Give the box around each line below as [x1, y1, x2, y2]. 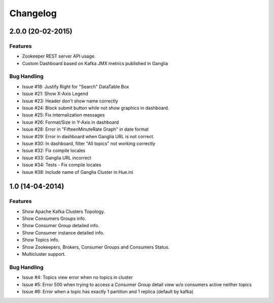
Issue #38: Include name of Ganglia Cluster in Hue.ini [22, 169, 133, 175]
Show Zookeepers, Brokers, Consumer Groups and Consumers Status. [22, 244, 170, 250]
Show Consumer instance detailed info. [22, 229, 105, 236]
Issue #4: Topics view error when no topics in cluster [22, 275, 133, 281]
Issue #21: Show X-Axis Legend [22, 90, 88, 97]
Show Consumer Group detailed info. [22, 223, 100, 229]
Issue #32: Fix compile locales [22, 147, 86, 154]
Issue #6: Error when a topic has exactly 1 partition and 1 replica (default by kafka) [22, 288, 194, 294]
